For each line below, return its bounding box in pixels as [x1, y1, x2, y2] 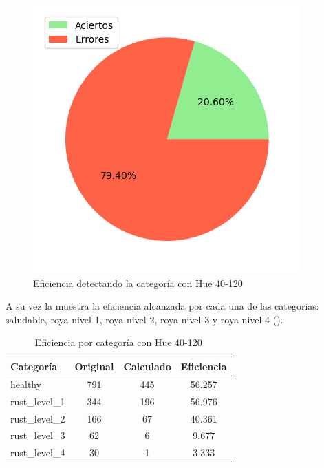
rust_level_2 [10, 411, 65, 425]
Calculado [123, 359, 171, 373]
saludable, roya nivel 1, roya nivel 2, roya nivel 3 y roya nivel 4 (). [6, 312, 283, 326]
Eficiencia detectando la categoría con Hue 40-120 [33, 275, 243, 290]
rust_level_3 [10, 428, 65, 443]
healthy [10, 376, 42, 391]
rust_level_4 [10, 445, 65, 460]
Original [74, 359, 114, 373]
